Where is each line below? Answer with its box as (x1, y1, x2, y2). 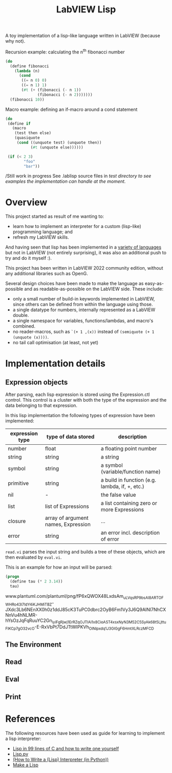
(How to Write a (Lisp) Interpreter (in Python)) (12, 756, 109, 762)
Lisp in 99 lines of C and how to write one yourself (12, 745, 119, 751)
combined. (12, 323, 36, 329)
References (5, 713, 55, 725)
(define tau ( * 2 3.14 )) (10, 579, 63, 584)
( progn (5, 574, 19, 579)
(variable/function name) (100, 468, 161, 476)
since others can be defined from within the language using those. (12, 301, 153, 308)
